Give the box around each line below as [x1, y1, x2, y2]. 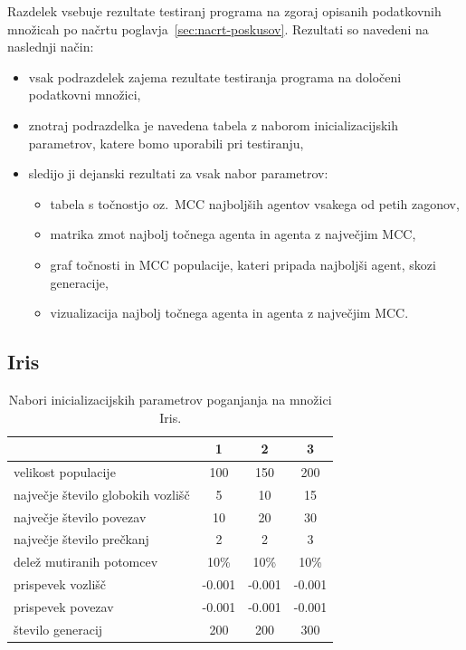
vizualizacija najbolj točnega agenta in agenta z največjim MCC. [50, 303, 409, 322]
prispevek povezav [14, 597, 114, 617]
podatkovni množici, [28, 85, 141, 104]
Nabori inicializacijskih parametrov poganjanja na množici [8, 389, 332, 408]
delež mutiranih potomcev [14, 552, 158, 571]
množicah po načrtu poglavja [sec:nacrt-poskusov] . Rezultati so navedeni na [7, 19, 429, 38]
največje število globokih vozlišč [14, 484, 190, 503]
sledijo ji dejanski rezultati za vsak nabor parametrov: [28, 164, 328, 183]
